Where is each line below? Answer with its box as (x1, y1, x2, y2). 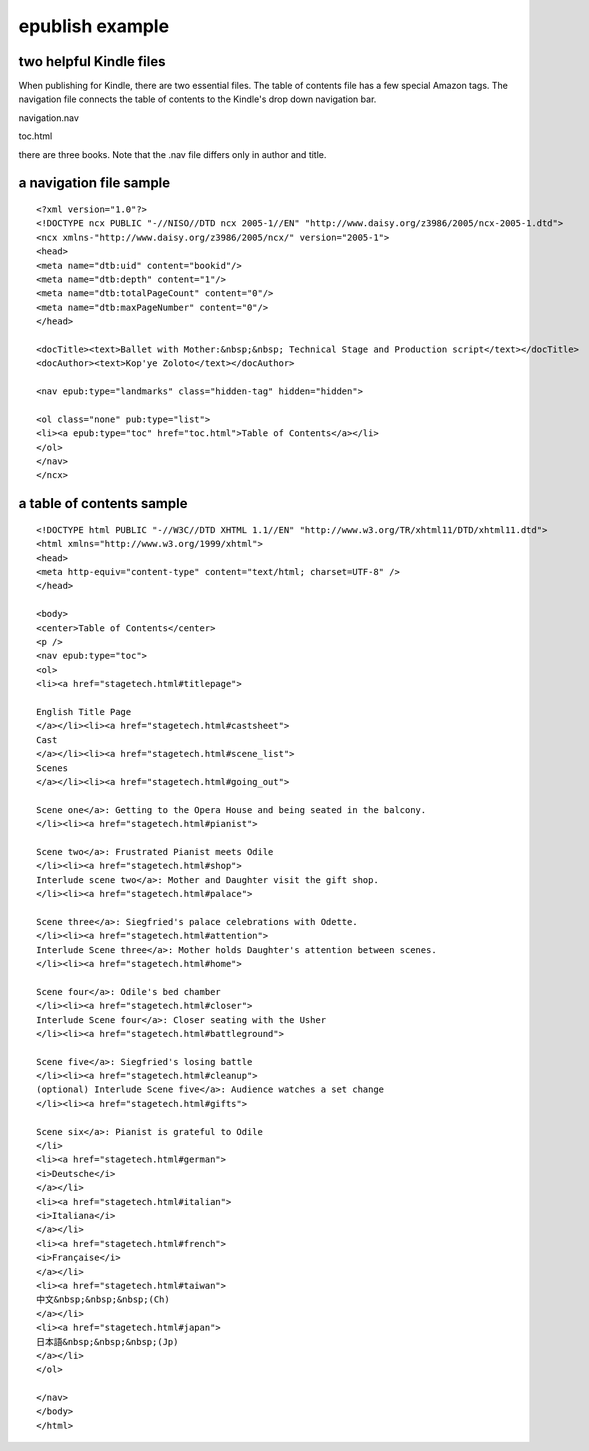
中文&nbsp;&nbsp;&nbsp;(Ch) (36, 1294, 170, 1305)
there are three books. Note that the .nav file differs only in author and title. (18, 148, 327, 160)
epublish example (18, 15, 170, 37)
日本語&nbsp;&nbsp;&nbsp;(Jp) (36, 1336, 179, 1347)
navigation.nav (18, 111, 80, 124)
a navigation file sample (18, 175, 171, 192)
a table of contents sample (18, 495, 188, 512)
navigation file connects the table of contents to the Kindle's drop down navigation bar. (18, 93, 377, 105)
